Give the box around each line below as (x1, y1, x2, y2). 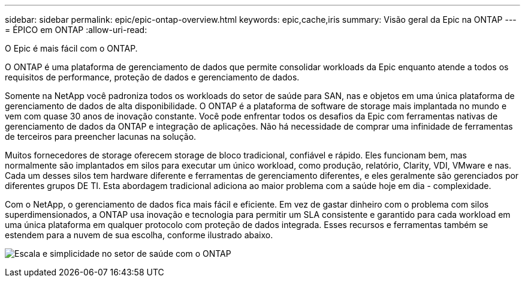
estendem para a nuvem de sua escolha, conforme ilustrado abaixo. (5, 230, 273, 240)
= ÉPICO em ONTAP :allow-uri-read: (5, 25, 147, 35)
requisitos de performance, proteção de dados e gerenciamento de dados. (5, 72, 300, 82)
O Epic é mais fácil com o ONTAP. (5, 43, 138, 53)
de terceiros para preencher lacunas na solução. (5, 131, 197, 142)
